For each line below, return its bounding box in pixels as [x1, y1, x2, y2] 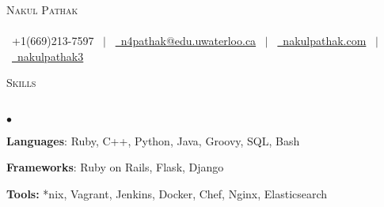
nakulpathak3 [17, 47, 84, 64]
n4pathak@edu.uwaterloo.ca [120, 32, 257, 49]
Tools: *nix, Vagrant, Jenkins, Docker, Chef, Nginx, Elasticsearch [6, 185, 328, 201]
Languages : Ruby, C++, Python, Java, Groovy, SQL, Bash [6, 132, 300, 149]
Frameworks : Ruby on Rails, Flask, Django [6, 159, 224, 175]
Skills [6, 74, 36, 91]
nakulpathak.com [283, 32, 367, 49]
